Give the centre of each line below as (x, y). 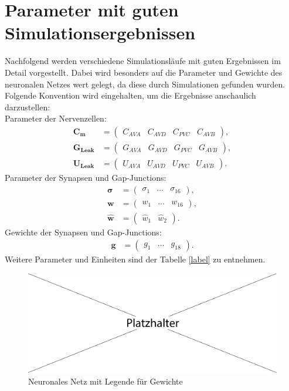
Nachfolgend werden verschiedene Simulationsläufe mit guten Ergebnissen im (143, 61)
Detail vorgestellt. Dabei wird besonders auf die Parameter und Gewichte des (144, 72)
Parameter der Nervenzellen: (56, 118)
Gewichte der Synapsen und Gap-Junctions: (83, 232)
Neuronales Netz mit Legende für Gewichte (106, 381)
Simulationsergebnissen (100, 33)
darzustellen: (28, 107)
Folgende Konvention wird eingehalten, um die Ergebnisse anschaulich (130, 95)
